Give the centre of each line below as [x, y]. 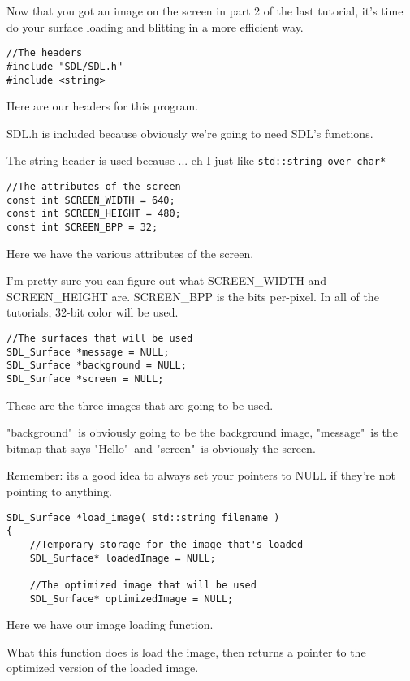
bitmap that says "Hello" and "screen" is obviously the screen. [161, 448]
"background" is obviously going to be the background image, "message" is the [202, 432]
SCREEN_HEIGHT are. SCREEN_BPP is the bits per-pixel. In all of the [193, 296]
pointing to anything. [59, 491]
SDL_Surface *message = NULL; [88, 352]
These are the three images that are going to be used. [140, 405]
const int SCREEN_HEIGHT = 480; [94, 214]
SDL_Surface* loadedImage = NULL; [123, 558]
